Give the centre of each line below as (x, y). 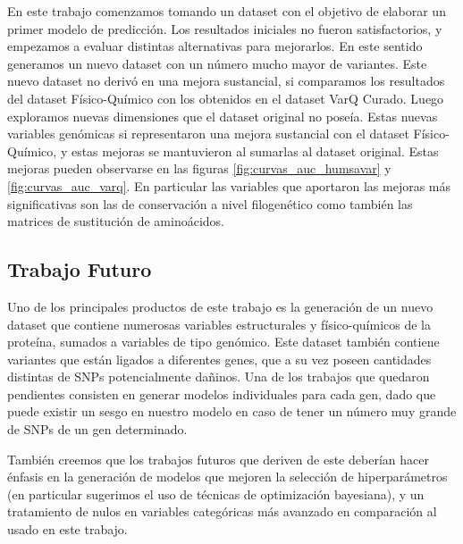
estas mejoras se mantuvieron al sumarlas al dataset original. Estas (255, 151)
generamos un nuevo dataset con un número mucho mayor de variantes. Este (217, 63)
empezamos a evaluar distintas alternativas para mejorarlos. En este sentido (215, 46)
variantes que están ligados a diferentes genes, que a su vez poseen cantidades (219, 359)
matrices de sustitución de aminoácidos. (116, 221)
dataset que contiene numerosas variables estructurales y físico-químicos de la (219, 324)
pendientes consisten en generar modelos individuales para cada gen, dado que (222, 393)
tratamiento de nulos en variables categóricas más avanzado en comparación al (222, 511)
